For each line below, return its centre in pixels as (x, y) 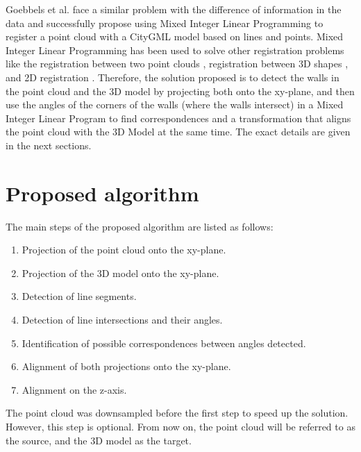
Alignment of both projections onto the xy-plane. (126, 366)
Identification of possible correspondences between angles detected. (164, 343)
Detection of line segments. (79, 296)
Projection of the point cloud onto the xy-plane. (124, 250)
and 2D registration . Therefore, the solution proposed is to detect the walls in (173, 77)
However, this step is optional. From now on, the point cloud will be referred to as (180, 426)
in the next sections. (49, 145)
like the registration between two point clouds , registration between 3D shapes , (177, 64)
